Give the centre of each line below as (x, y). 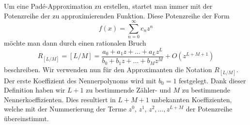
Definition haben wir (35, 90)
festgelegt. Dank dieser (212, 80)
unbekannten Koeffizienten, (192, 99)
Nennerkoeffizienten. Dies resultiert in (60, 99)
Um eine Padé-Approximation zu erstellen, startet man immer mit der (108, 6)
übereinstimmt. (26, 118)
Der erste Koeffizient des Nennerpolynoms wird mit (80, 80)
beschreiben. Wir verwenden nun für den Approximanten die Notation (108, 69)
